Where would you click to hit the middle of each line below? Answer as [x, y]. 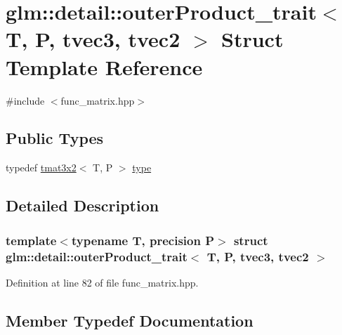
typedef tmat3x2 [41, 167]
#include [25, 100]
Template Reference [104, 66]
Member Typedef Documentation [130, 320]
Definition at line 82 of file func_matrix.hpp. [102, 282]
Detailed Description [83, 205]
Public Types [55, 138]
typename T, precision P [143, 240]
